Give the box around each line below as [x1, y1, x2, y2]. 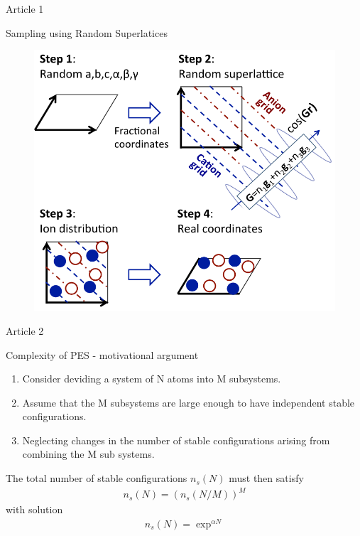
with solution [6, 502, 63, 517]
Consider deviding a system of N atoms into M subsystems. [22, 371, 281, 386]
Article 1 [6, 1, 44, 16]
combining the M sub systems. [22, 446, 155, 461]
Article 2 [6, 323, 44, 338]
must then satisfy [229, 471, 304, 486]
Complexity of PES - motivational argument [6, 347, 199, 362]
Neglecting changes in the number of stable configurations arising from [22, 432, 330, 447]
